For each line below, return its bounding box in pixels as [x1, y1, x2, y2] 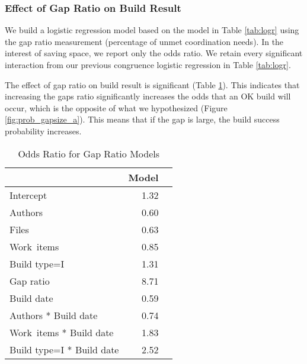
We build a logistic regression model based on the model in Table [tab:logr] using [5, 24, 299, 36]
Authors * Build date [9, 308, 98, 322]
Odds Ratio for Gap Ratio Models [18, 146, 159, 160]
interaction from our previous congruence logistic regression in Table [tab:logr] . [5, 59, 291, 70]
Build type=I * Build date [9, 342, 119, 356]
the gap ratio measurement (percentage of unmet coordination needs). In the [5, 35, 284, 47]
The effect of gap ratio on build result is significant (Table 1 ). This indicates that [5, 78, 300, 91]
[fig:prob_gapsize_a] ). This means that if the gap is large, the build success [5, 113, 280, 125]
